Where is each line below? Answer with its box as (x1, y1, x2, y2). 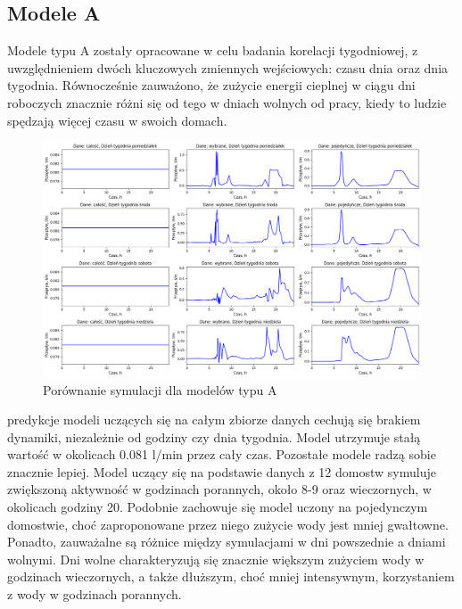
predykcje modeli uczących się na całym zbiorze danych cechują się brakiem (7, 410, 421, 429)
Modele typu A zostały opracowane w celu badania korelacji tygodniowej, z (7, 41, 418, 60)
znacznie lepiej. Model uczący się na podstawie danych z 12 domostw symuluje (7, 462, 436, 481)
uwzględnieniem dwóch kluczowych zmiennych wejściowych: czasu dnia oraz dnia (7, 58, 449, 77)
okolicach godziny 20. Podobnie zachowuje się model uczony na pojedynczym (7, 498, 428, 516)
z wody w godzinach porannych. (7, 585, 182, 604)
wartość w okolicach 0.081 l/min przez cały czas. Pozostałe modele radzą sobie (7, 445, 436, 464)
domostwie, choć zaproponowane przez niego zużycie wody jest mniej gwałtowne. (7, 514, 449, 533)
